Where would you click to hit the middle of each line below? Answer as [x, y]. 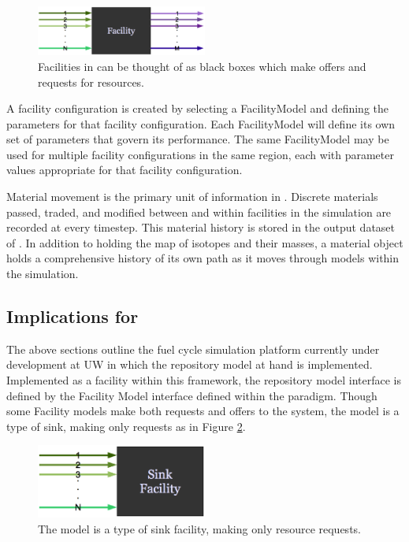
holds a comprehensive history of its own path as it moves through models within [203, 258]
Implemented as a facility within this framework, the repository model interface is [204, 380]
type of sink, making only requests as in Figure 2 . [126, 426]
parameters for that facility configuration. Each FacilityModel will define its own [201, 123]
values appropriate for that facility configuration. [125, 170]
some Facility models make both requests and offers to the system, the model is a [203, 411]
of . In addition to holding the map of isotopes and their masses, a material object [205, 242]
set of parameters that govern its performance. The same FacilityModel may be [198, 139]
